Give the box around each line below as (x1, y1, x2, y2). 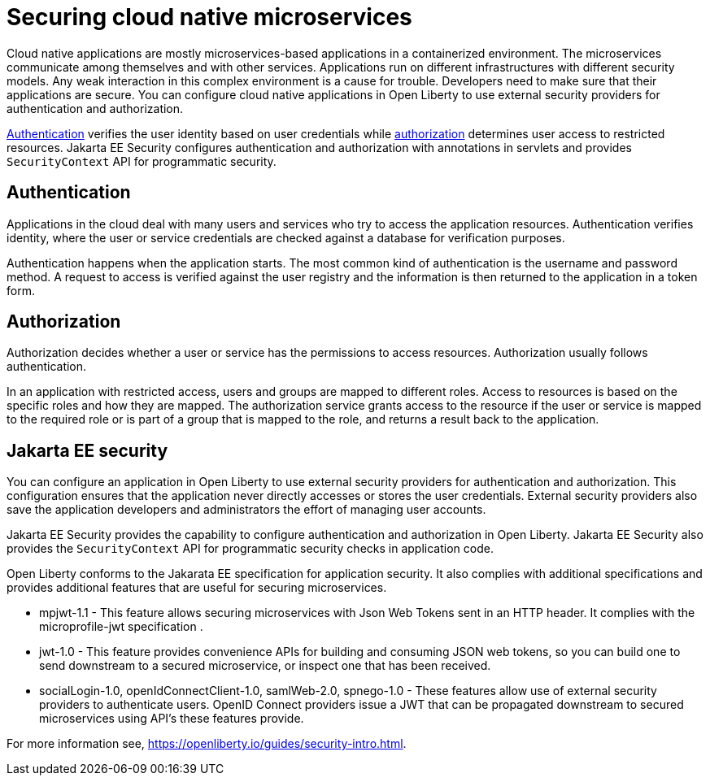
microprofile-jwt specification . (39, 619, 203, 634)
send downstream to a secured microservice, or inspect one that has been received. (39, 658, 491, 673)
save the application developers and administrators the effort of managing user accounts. (7, 502, 486, 517)
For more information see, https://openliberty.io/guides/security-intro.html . (7, 736, 407, 751)
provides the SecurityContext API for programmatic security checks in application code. (7, 541, 494, 556)
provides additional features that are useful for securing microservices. (7, 580, 387, 595)
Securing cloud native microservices (7, 3, 412, 31)
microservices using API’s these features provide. (39, 711, 304, 726)
